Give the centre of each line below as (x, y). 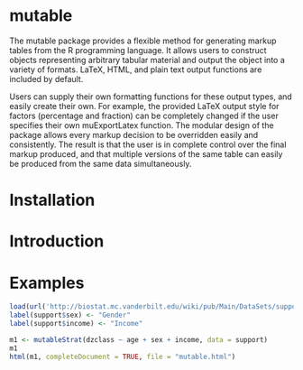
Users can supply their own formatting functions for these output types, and (151, 97)
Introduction (57, 241)
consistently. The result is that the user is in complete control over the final (148, 144)
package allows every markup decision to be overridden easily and (134, 134)
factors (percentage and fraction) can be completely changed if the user (144, 116)
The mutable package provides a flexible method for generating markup (143, 41)
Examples (47, 283)
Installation (52, 200)
